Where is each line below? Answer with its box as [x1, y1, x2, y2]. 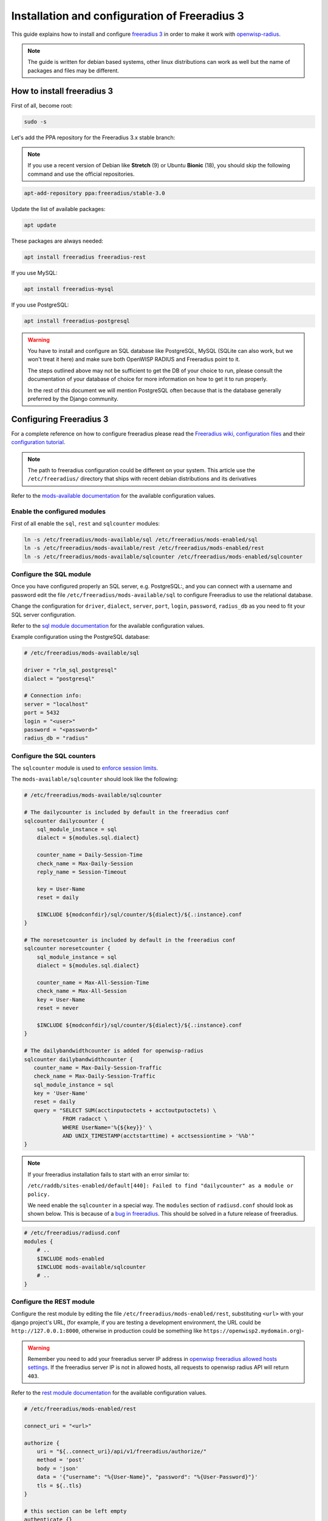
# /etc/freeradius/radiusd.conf [24, 1230, 121, 1236]
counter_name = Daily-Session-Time [36, 852, 143, 858]
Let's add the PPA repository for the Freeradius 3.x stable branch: [11, 134, 176, 141]
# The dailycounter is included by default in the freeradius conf [24, 809, 230, 816]
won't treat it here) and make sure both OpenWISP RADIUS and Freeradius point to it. [27, 356, 240, 363]
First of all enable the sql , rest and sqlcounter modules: [11, 520, 160, 527]
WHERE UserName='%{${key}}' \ [62, 1124, 152, 1131]
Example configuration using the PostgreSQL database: [11, 633, 150, 641]
